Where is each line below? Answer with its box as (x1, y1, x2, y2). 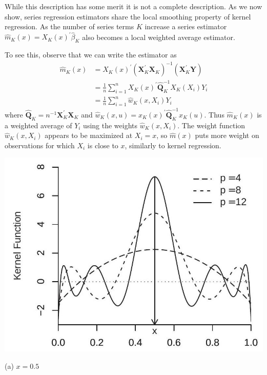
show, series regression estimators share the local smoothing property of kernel (5, 11, 251, 22)
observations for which (5, 140, 75, 150)
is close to (87, 140, 118, 150)
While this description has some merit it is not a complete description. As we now (5, 1, 262, 11)
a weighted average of (5, 120, 72, 130)
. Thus (204, 109, 224, 120)
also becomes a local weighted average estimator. (82, 31, 235, 42)
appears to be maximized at (45, 130, 133, 141)
